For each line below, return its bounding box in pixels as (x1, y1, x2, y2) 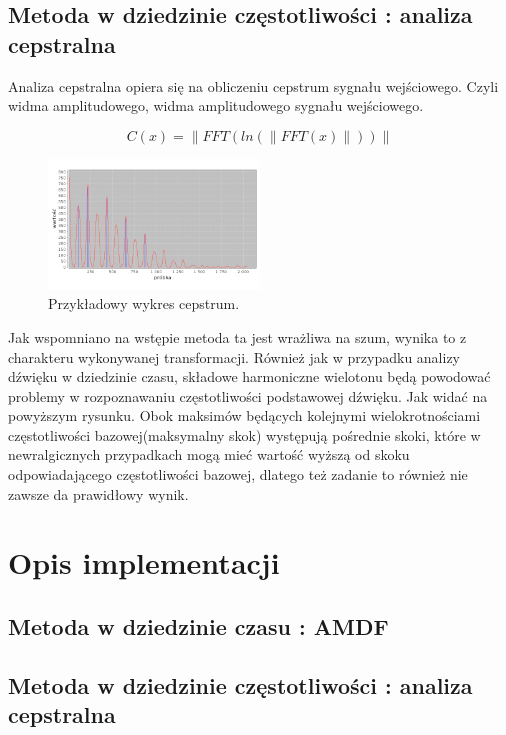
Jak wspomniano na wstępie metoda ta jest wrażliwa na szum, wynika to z (8, 326, 467, 347)
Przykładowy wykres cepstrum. (48, 293, 240, 314)
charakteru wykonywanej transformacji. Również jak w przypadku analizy (8, 346, 461, 367)
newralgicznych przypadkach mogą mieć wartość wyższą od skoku (8, 444, 410, 465)
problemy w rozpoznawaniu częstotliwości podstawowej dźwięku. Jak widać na (8, 385, 488, 406)
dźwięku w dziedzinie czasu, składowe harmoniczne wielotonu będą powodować (8, 366, 491, 387)
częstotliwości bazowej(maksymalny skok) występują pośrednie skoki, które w (8, 424, 481, 445)
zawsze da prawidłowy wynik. (8, 483, 189, 504)
